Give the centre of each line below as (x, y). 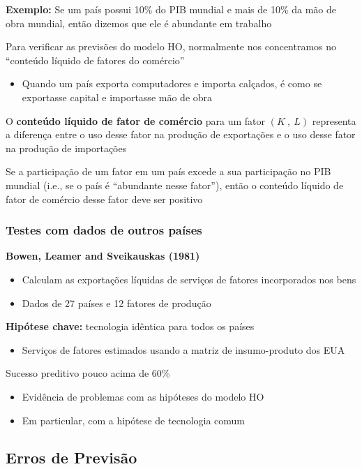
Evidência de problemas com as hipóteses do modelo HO (143, 396)
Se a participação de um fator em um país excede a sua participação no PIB (168, 171)
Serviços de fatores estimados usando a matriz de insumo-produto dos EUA (183, 349)
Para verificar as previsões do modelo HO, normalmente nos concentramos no (171, 46)
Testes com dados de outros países (104, 230)
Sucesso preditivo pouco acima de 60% (88, 373)
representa (334, 120)
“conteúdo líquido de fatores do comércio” (95, 60)
